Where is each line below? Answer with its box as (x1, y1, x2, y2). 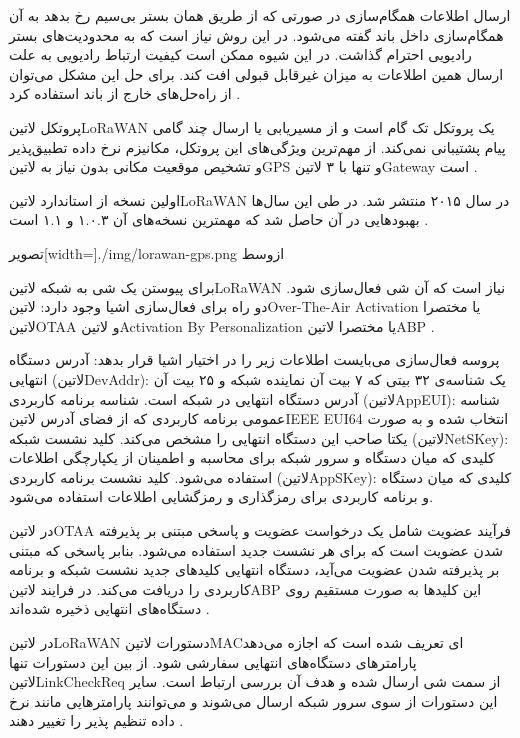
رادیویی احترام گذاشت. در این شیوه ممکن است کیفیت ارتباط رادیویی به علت (9, 44, 472, 65)
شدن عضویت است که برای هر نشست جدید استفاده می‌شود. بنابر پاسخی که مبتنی (9, 539, 503, 560)
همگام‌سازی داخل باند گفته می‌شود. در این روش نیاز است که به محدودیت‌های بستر (9, 24, 504, 45)
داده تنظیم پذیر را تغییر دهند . (9, 710, 184, 731)
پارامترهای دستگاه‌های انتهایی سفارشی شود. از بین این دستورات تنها (9, 651, 417, 672)
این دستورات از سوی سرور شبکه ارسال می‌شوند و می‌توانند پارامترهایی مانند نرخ (9, 690, 498, 711)
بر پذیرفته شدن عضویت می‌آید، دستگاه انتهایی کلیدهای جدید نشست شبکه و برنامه (9, 559, 500, 580)
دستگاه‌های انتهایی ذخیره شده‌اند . (9, 598, 210, 619)
